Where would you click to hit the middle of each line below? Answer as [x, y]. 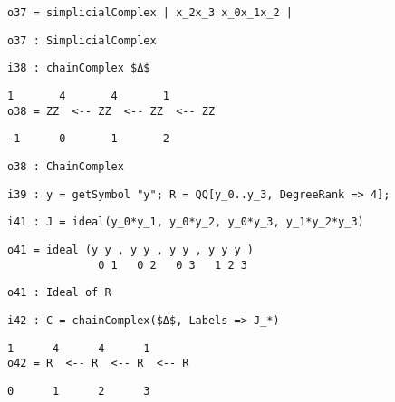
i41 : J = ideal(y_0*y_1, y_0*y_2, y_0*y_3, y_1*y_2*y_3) [186, 222]
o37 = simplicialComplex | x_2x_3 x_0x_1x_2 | [150, 13]
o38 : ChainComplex [66, 166]
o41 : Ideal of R [59, 293]
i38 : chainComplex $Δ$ [79, 68]
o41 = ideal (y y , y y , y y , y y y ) [131, 249]
